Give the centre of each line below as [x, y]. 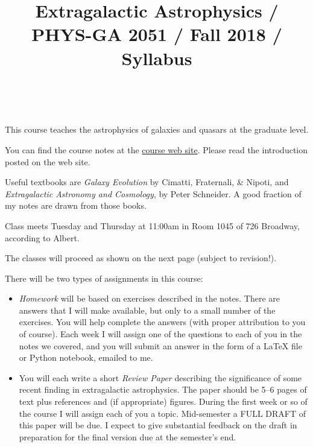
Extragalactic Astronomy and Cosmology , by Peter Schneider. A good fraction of [153, 193]
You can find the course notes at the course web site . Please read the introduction [156, 149]
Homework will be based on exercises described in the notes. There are [150, 298]
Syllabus [157, 58]
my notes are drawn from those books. [76, 205]
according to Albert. [42, 237]
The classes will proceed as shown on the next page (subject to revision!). [141, 258]
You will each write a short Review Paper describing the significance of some [160, 377]
